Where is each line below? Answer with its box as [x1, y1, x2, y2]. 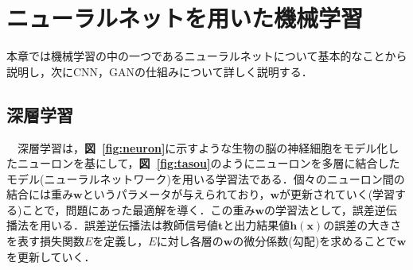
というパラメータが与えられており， [82, 186, 271, 202]
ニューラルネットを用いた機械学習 [6, 2, 364, 34]
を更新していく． [6, 248, 95, 264]
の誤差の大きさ [323, 217, 402, 233]
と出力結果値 [223, 217, 290, 233]
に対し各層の [156, 233, 224, 249]
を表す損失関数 [6, 233, 84, 249]
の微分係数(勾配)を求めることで [232, 233, 397, 249]
